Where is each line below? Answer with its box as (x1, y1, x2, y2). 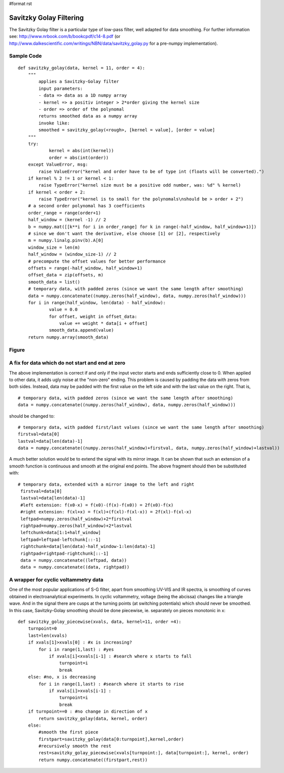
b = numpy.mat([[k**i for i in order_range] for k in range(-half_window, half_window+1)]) (28, 224, 257, 230)
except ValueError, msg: (28, 162, 88, 167)
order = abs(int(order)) (49, 155, 109, 160)
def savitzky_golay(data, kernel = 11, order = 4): (18, 65, 145, 71)
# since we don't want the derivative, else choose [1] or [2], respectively (28, 231, 221, 236)
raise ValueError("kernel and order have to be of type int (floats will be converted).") (38, 168, 264, 174)
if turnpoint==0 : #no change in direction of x (28, 709, 148, 714)
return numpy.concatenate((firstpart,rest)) (38, 757, 148, 763)
